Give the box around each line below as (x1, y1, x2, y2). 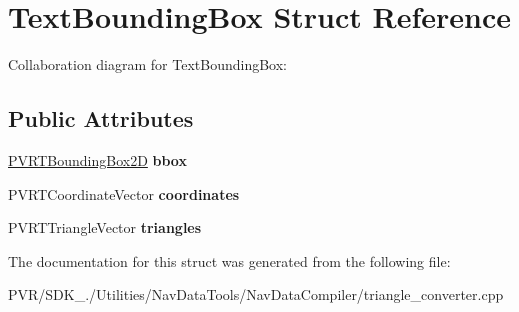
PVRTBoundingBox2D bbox (8, 149, 187, 170)
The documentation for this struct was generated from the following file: (8, 250, 451, 271)
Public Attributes (8, 103, 194, 134)
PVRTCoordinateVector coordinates (8, 183, 240, 204)
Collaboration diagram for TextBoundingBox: (8, 54, 288, 75)
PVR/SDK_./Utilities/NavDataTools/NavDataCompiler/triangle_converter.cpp (8, 284, 504, 305)
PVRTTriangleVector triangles (8, 217, 202, 238)
